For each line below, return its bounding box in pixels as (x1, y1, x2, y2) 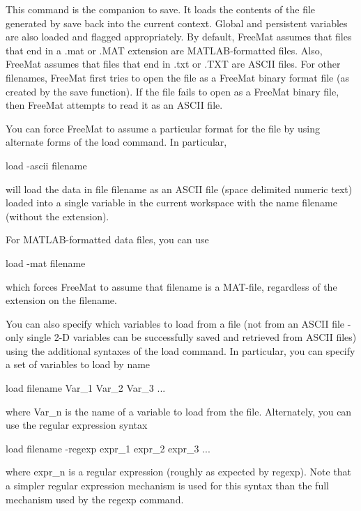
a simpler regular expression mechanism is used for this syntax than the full (6, 478, 329, 493)
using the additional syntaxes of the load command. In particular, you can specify (6, 343, 355, 358)
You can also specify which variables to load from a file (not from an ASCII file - (6, 316, 351, 330)
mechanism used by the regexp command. (6, 491, 184, 506)
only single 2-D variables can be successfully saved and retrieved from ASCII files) (6, 330, 357, 344)
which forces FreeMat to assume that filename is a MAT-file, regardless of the (6, 279, 337, 293)
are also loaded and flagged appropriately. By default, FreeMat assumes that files (6, 29, 352, 44)
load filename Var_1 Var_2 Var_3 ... (6, 381, 166, 395)
